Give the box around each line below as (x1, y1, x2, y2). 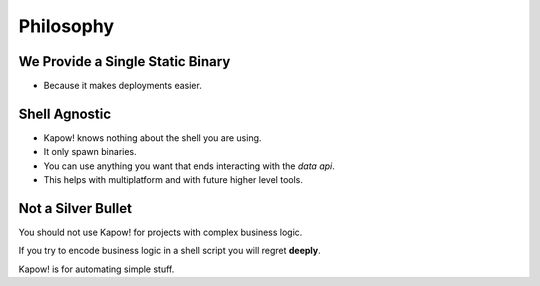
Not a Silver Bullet (18, 200, 132, 217)
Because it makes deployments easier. (43, 80, 202, 92)
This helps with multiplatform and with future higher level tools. (43, 174, 304, 186)
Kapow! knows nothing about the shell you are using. (43, 131, 262, 144)
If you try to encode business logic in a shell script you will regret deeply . (18, 245, 321, 257)
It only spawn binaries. (43, 146, 137, 158)
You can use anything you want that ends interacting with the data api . (43, 160, 335, 172)
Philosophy (18, 15, 115, 37)
